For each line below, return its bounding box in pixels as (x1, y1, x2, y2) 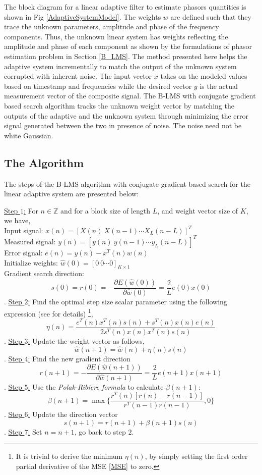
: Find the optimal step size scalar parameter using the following (28, 296, 227, 307)
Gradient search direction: (4, 268, 84, 279)
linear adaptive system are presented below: (4, 188, 139, 199)
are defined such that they (170, 11, 251, 22)
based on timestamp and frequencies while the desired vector (4, 80, 192, 91)
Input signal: (4, 225, 43, 235)
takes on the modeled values (160, 71, 247, 81)
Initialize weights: (4, 257, 58, 268)
